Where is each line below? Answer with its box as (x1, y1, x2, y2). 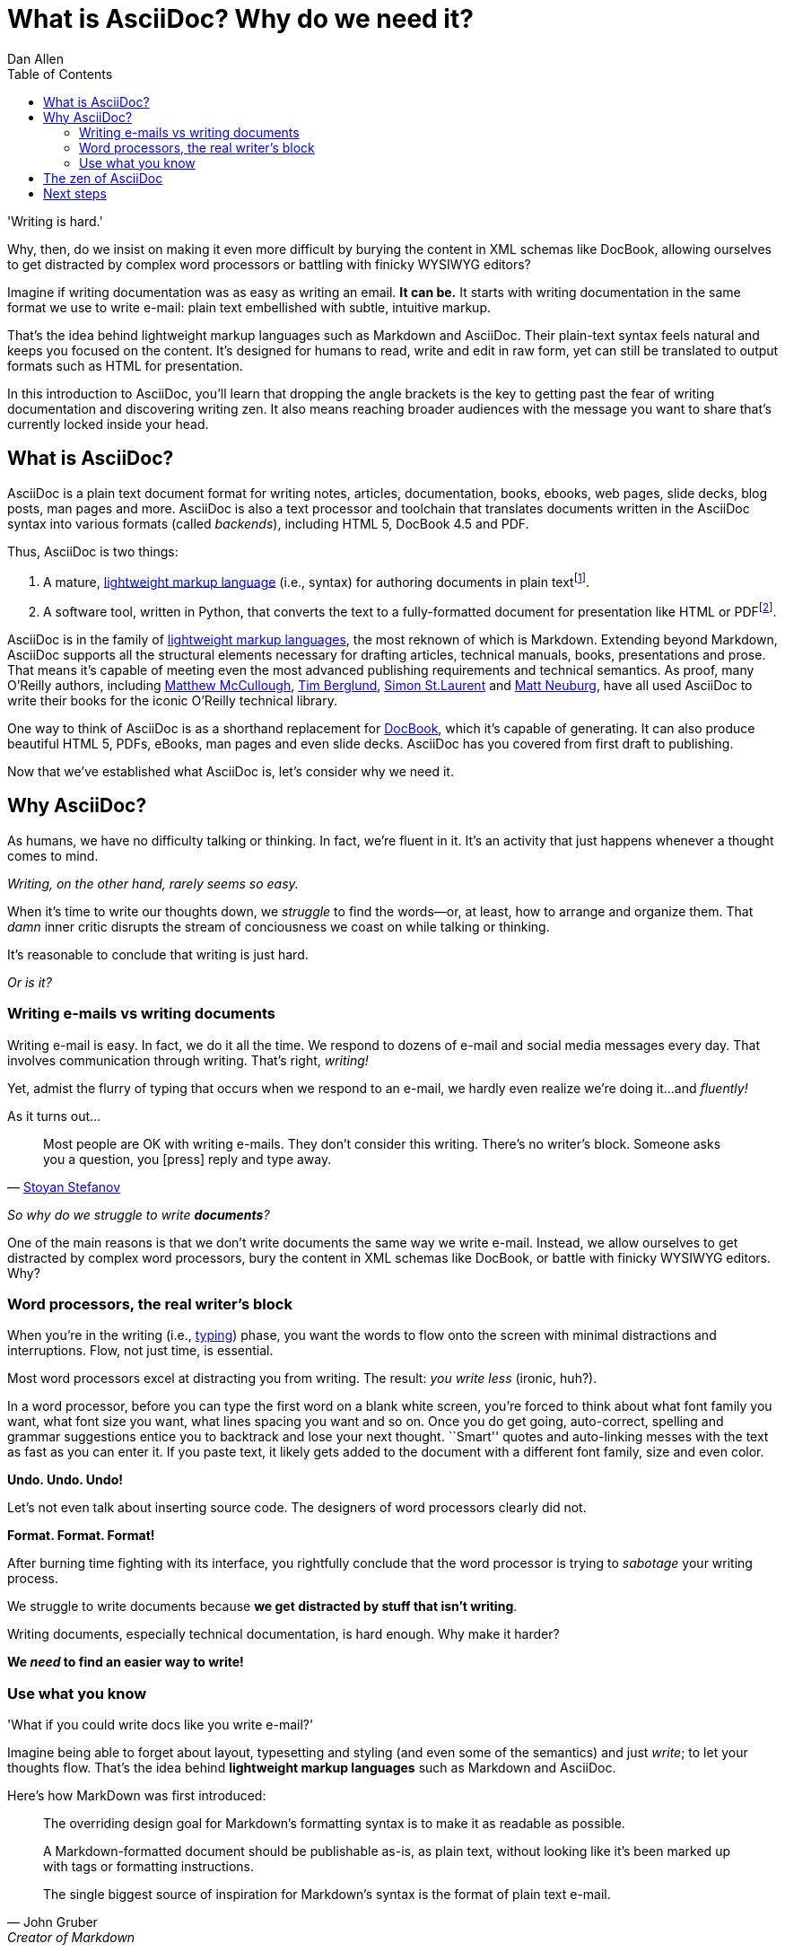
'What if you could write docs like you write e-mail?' (7, 1717, 314, 1732)
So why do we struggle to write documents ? (7, 1206, 270, 1222)
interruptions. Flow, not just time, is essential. (7, 1343, 274, 1359)
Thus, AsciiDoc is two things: (7, 543, 179, 559)
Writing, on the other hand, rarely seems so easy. (7, 875, 299, 891)
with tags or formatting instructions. (43, 1859, 255, 1874)
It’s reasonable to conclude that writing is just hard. (7, 946, 309, 962)
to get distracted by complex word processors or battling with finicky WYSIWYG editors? (7, 256, 531, 272)
